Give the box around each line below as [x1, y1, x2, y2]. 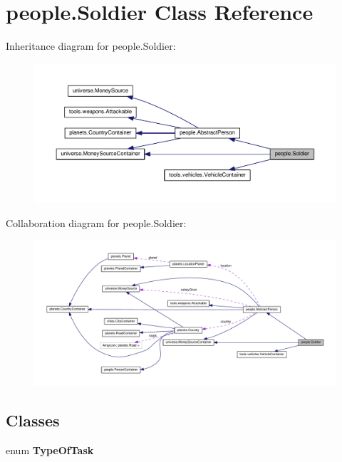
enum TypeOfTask [6, 442, 94, 457]
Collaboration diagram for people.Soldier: [6, 215, 187, 230]
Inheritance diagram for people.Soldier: [6, 38, 176, 53]
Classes [6, 409, 60, 431]
